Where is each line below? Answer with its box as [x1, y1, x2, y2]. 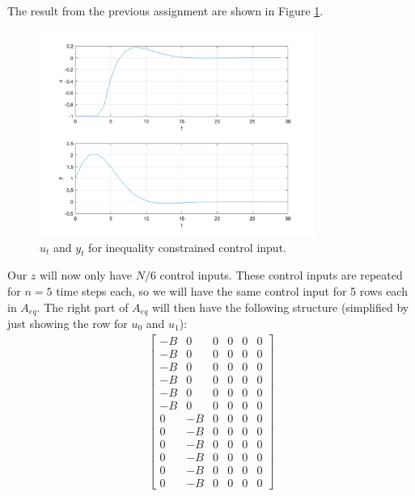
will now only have [40, 267, 132, 284]
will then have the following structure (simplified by [152, 298, 409, 315]
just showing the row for [7, 315, 128, 332]
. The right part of [36, 298, 129, 315]
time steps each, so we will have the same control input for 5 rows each [56, 282, 408, 299]
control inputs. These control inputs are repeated [159, 267, 403, 284]
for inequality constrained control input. [88, 238, 286, 255]
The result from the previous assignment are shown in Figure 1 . [7, 2, 324, 19]
